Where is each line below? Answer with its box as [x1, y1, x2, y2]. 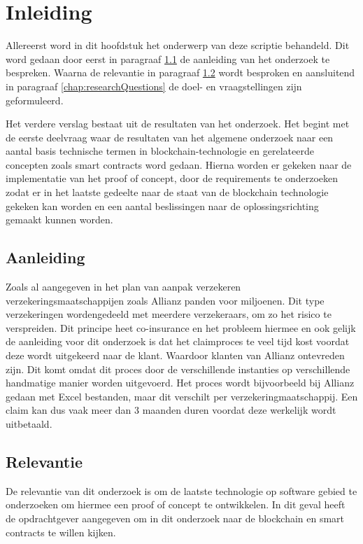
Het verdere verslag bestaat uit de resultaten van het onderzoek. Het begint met [6, 116, 350, 131]
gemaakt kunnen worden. [6, 212, 113, 227]
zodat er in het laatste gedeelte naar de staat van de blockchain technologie [6, 185, 329, 200]
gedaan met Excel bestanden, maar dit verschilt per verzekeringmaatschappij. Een [6, 389, 358, 403]
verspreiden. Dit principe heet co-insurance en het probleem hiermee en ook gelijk [6, 320, 356, 335]
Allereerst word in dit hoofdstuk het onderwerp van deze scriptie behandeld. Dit [6, 38, 350, 53]
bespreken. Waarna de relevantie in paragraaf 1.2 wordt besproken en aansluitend [6, 65, 355, 80]
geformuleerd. [6, 92, 64, 107]
